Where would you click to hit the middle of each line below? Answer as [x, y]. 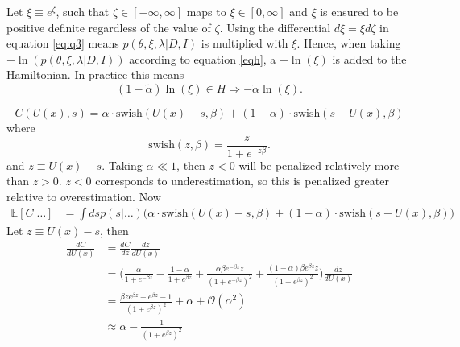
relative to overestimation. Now [84, 196]
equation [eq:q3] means [63, 43]
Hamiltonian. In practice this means [95, 74]
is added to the [369, 58]
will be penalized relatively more [319, 165]
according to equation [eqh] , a [203, 58]
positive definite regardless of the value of [109, 27]
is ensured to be [359, 11]
